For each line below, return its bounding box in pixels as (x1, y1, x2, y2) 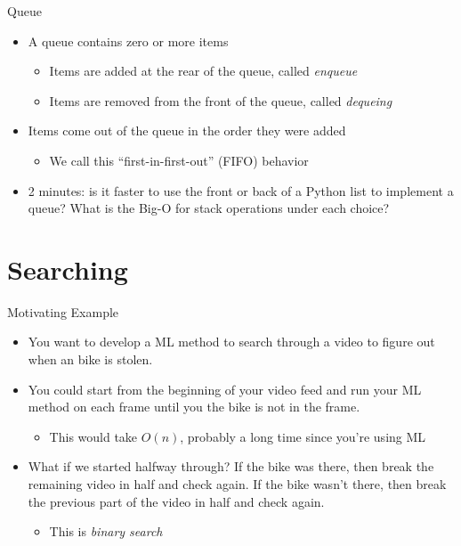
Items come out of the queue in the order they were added (28, 121, 346, 140)
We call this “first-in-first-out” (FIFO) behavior (49, 151, 309, 169)
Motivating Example (7, 302, 119, 321)
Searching (7, 250, 128, 287)
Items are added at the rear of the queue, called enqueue (49, 61, 358, 80)
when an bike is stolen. (28, 350, 153, 369)
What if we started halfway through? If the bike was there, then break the (28, 457, 434, 476)
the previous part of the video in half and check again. (28, 492, 325, 510)
